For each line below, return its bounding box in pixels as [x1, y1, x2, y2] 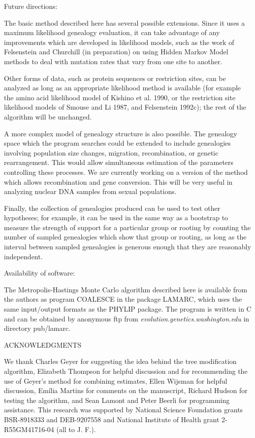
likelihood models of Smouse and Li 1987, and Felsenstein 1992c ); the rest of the [4, 102, 247, 112]
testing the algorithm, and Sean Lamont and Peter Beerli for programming [4, 395, 230, 405]
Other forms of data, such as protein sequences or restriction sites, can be [4, 73, 226, 83]
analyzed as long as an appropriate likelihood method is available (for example [4, 82, 241, 93]
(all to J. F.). [56, 424, 96, 434]
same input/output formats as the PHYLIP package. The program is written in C [4, 304, 252, 314]
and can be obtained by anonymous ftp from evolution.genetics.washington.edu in [4, 313, 250, 323]
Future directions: [4, 1, 58, 11]
